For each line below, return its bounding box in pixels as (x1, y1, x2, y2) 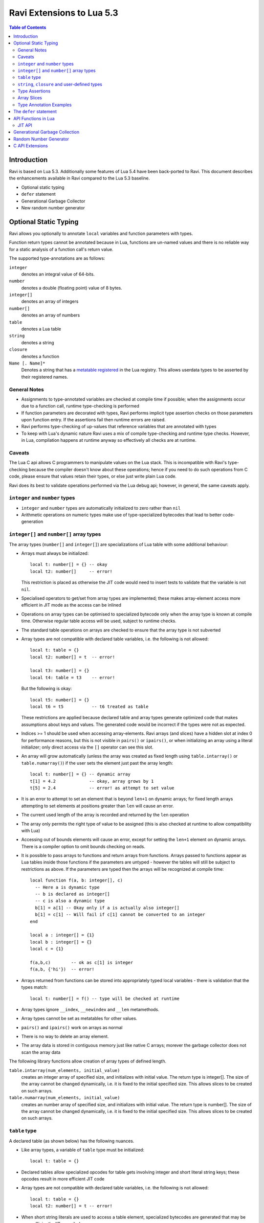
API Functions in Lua (13, 115, 55, 121)
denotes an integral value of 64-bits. (21, 271, 95, 277)
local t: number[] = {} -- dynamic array (30, 771, 131, 777)
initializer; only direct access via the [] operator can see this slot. (21, 744, 154, 750)
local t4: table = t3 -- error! (30, 675, 115, 680)
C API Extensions (13, 143, 48, 149)
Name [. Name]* (9, 360, 46, 366)
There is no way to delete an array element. (21, 1034, 109, 1040)
